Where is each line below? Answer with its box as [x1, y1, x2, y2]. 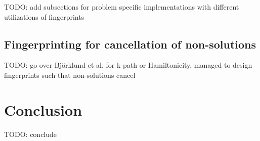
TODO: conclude [4, 128, 57, 139]
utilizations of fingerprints [4, 11, 84, 22]
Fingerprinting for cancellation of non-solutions [4, 36, 256, 52]
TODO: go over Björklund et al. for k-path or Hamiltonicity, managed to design [4, 60, 252, 70]
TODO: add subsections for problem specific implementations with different [4, 2, 239, 12]
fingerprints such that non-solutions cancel [4, 69, 136, 80]
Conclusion [4, 99, 82, 120]
